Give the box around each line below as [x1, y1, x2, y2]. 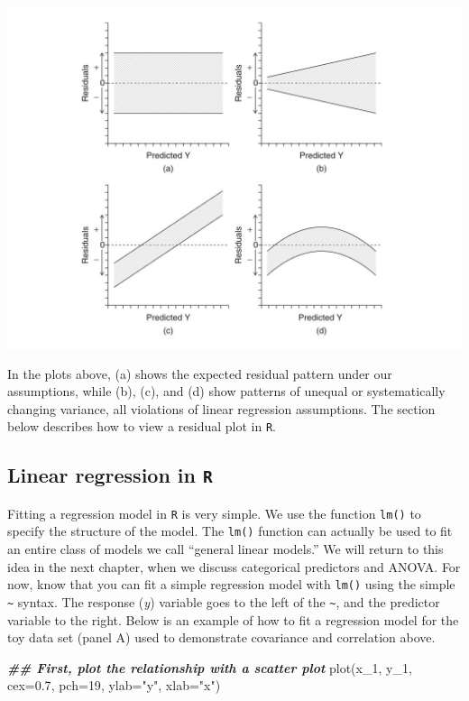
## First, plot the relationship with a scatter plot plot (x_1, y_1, [7, 658, 412, 677]
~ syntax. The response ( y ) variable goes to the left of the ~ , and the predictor [7, 592, 440, 611]
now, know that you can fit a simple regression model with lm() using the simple [7, 575, 455, 594]
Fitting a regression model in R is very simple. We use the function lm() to [7, 503, 421, 522]
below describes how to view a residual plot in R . [7, 417, 276, 436]
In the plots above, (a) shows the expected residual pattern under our [7, 364, 392, 383]
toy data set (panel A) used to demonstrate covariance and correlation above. [7, 628, 436, 647]
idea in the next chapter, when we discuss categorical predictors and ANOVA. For [7, 557, 461, 576]
